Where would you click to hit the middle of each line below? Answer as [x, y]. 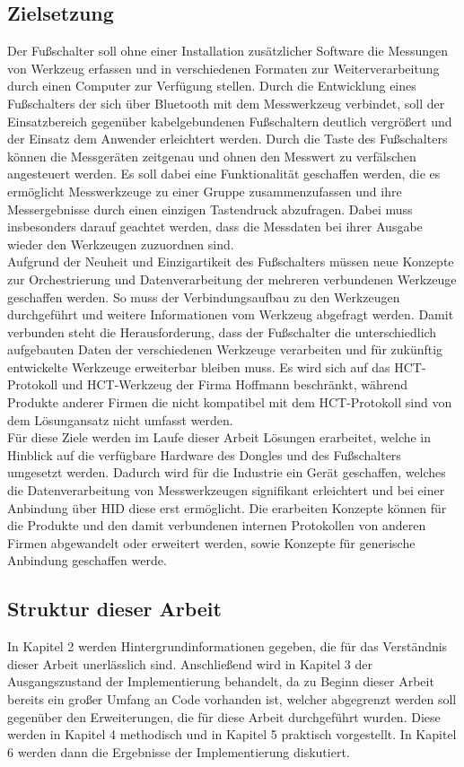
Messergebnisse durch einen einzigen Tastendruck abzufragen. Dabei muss [210, 209]
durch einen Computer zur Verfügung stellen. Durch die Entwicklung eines [212, 86]
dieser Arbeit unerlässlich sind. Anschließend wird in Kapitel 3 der [190, 663]
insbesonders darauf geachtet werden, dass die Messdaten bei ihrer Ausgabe [215, 227]
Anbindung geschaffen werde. [87, 560]
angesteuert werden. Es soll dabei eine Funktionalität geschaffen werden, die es [224, 174]
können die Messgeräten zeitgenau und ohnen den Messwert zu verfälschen [212, 156]
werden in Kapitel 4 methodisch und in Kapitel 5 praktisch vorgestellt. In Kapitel [232, 734]
